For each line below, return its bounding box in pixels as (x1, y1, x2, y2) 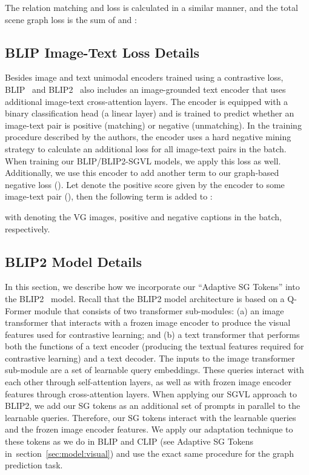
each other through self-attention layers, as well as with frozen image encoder (5, 376, 291, 388)
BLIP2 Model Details (5, 252, 142, 271)
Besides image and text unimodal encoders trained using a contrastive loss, (5, 71, 284, 84)
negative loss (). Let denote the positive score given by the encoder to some (5, 178, 285, 190)
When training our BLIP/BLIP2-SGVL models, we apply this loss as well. (5, 154, 281, 167)
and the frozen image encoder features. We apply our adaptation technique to (5, 423, 293, 436)
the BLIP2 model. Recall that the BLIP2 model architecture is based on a (5, 292, 285, 305)
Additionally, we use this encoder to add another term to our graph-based (5, 166, 279, 179)
